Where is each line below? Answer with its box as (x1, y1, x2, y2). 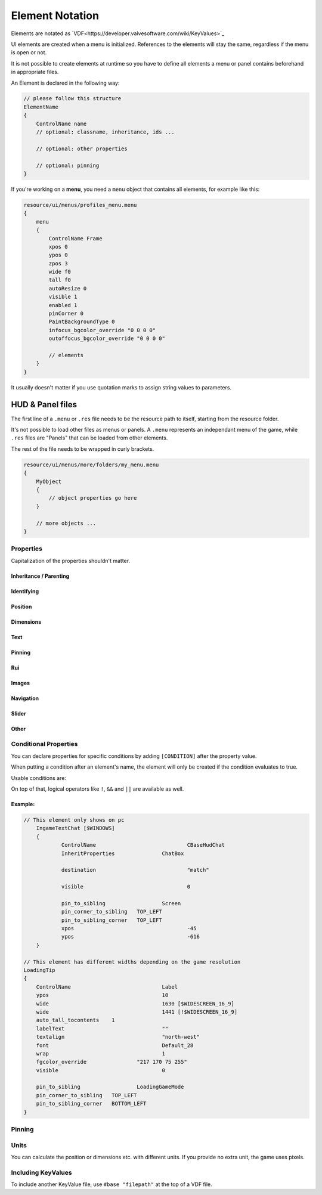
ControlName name (36, 120, 87, 127)
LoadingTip (23, 967, 55, 974)
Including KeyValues (11, 1168, 72, 1177)
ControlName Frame (48, 235, 103, 242)
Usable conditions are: (11, 774, 67, 781)
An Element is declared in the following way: (11, 79, 120, 86)
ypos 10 (36, 992, 169, 999)
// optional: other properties (36, 145, 128, 152)
